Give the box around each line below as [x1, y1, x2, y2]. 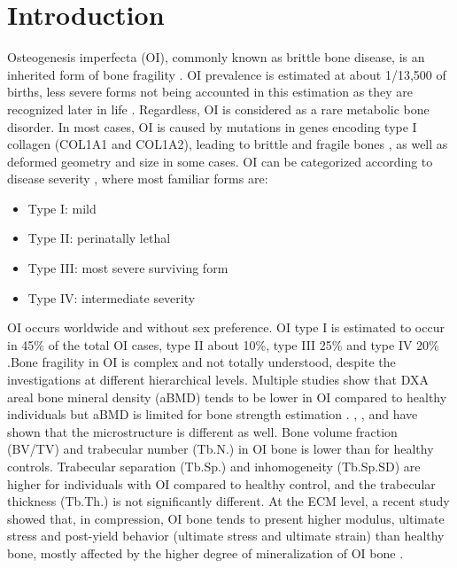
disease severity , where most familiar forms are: [7, 169, 268, 188]
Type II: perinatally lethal [27, 229, 171, 247]
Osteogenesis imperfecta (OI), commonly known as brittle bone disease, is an [7, 48, 425, 66]
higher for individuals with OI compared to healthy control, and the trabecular [7, 474, 436, 493]
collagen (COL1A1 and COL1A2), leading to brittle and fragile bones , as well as [7, 135, 448, 153]
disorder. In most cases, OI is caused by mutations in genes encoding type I [7, 117, 417, 136]
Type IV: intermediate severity [27, 288, 196, 307]
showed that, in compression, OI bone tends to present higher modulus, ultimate [7, 509, 445, 527]
